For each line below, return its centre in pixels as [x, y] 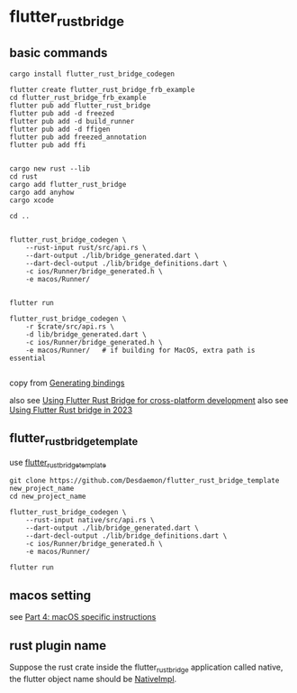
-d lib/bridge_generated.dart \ [86, 334]
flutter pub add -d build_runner [72, 121]
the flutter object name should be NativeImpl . [93, 679]
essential [28, 358]
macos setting [50, 595]
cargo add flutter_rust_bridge [68, 184]
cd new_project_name [48, 497]
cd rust [24, 176]
